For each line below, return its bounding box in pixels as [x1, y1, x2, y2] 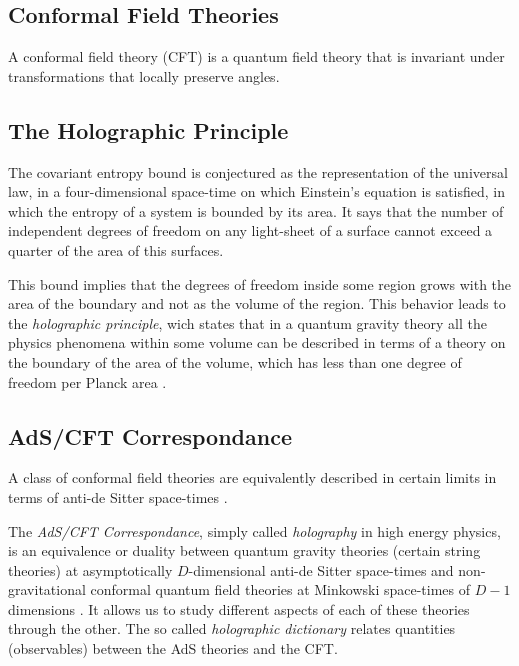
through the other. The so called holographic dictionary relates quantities [8, 618, 456, 639]
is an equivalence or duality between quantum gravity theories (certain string [8, 540, 481, 561]
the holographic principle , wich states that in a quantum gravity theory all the [8, 312, 487, 333]
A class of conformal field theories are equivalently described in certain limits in [8, 467, 497, 488]
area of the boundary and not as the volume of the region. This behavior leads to [8, 293, 506, 314]
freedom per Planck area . [8, 371, 167, 392]
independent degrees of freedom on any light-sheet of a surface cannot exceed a [8, 220, 493, 241]
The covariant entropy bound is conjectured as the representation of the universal [8, 161, 508, 182]
